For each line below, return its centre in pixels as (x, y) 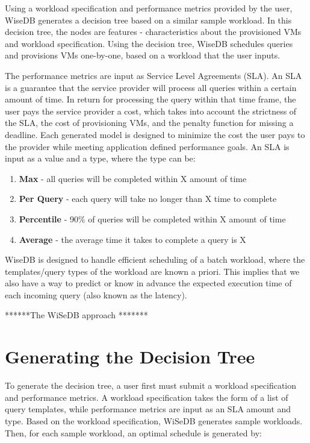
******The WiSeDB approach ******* (76, 315)
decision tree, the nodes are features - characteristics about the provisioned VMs (153, 32)
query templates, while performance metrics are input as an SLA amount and (148, 409)
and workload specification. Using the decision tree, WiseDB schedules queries (149, 43)
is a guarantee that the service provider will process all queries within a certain (151, 87)
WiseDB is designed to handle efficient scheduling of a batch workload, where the (155, 259)
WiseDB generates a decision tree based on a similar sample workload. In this (148, 20)
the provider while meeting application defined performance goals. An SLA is (147, 146)
